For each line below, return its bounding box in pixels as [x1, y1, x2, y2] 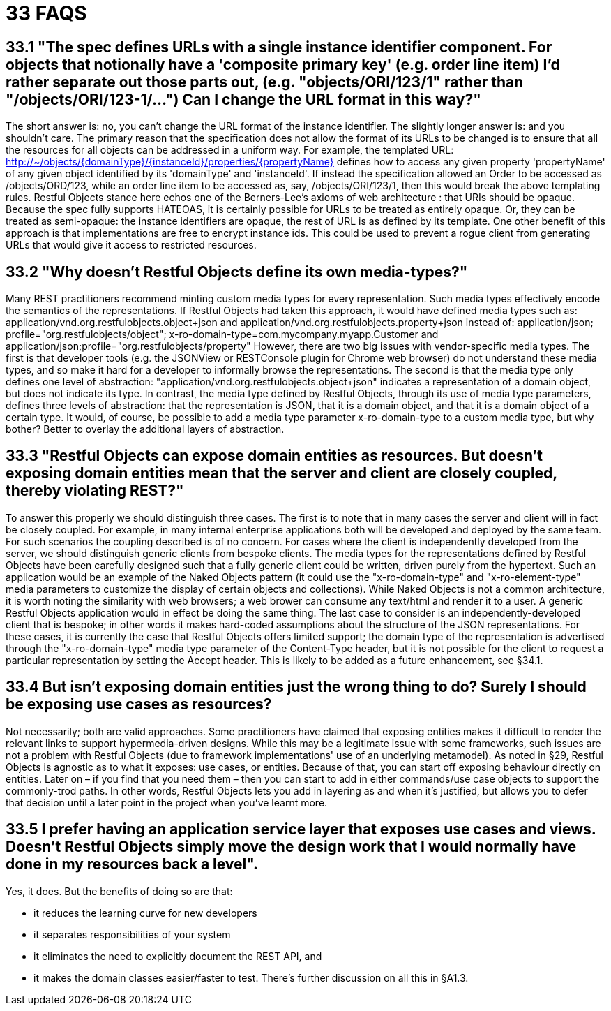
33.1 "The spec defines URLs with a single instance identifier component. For [6, 38, 552, 56]
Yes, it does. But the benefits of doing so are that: [6, 885, 233, 897]
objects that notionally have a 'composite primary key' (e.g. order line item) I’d [6, 55, 560, 73]
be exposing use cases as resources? [6, 695, 272, 714]
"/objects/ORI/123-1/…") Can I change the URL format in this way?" [6, 90, 481, 108]
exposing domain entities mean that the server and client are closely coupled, [6, 464, 557, 482]
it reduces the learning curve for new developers [33, 906, 257, 919]
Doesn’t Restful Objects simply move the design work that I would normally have [6, 838, 577, 856]
